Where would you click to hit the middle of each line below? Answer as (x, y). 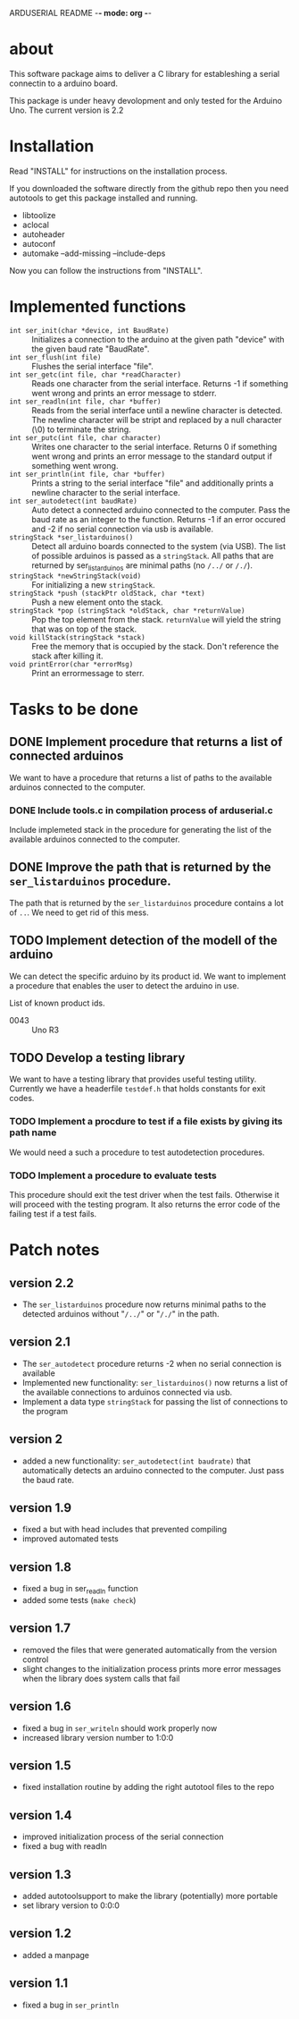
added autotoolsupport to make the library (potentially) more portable (150, 1896)
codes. (22, 1099)
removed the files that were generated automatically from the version (149, 1650)
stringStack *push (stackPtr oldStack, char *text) (107, 593)
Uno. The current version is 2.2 (66, 110)
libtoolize (39, 215)
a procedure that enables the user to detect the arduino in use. (124, 985)
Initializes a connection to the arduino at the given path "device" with (158, 339)
